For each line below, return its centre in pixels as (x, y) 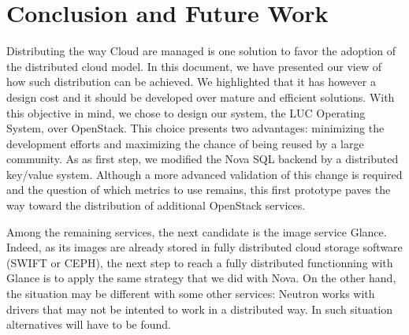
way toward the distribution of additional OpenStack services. (156, 205)
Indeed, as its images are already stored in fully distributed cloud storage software (204, 247)
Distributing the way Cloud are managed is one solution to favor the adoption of (201, 51)
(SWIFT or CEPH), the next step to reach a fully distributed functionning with (200, 262)
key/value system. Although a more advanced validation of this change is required (204, 174)
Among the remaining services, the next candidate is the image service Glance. (197, 231)
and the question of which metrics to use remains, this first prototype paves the (199, 190)
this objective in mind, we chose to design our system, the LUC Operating (186, 112)
